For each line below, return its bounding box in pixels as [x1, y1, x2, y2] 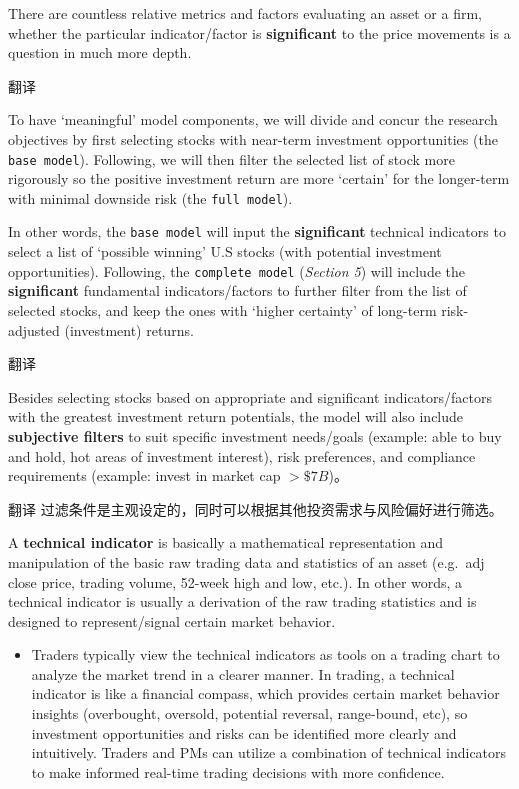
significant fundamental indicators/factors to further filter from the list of [8, 280, 467, 301]
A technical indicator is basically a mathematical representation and [8, 532, 444, 553]
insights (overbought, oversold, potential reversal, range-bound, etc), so [31, 703, 468, 724]
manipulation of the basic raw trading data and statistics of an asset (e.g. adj [8, 551, 485, 572]
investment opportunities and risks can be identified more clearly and [31, 722, 457, 743]
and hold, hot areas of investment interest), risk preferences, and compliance [8, 445, 476, 466]
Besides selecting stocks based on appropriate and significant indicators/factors [8, 386, 493, 407]
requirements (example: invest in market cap [8, 465, 281, 486]
